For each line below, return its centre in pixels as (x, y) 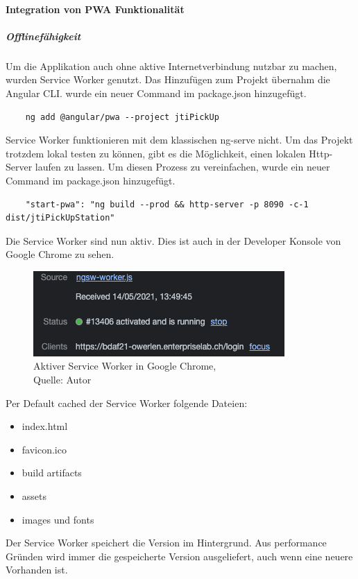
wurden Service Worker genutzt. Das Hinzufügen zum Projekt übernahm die (168, 79)
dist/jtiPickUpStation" (60, 218)
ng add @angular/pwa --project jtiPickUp (122, 117)
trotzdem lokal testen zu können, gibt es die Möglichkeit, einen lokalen (156, 153)
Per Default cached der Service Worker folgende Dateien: (127, 403)
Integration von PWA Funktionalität (95, 9)
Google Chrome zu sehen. (60, 254)
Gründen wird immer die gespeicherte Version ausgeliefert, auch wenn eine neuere (179, 556)
